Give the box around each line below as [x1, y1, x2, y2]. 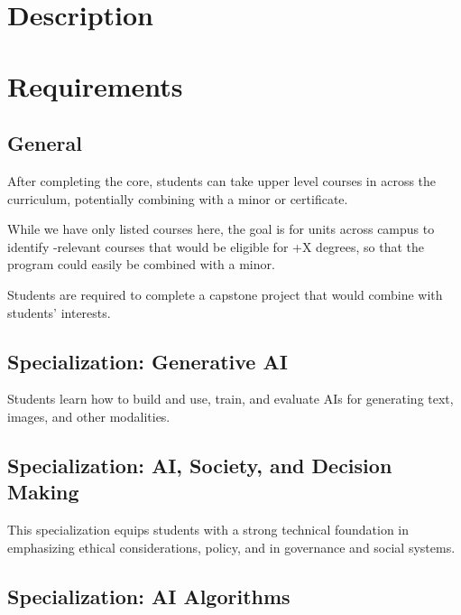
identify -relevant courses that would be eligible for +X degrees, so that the [7, 237, 425, 256]
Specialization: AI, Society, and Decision [7, 451, 392, 479]
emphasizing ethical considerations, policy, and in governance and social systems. [7, 537, 456, 556]
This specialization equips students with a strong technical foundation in [7, 520, 410, 539]
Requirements [7, 67, 183, 104]
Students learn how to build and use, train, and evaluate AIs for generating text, [7, 389, 454, 408]
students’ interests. [7, 303, 111, 321]
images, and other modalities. [7, 406, 171, 425]
